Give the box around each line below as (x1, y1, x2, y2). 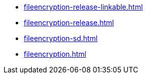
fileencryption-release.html (24, 18, 114, 27)
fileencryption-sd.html (24, 34, 98, 43)
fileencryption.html (24, 50, 86, 58)
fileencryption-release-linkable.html (24, 3, 143, 11)
